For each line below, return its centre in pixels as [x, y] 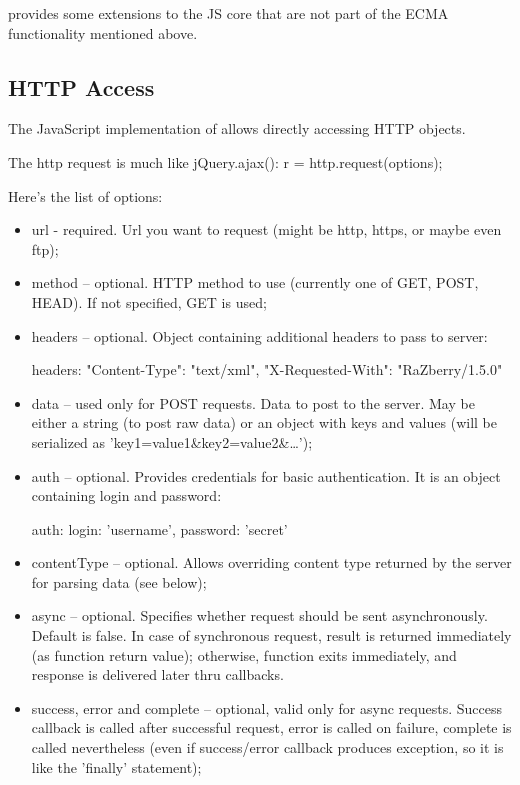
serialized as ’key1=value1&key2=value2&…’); [172, 441]
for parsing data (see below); [119, 581]
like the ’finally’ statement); [116, 766]
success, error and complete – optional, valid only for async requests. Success [266, 707]
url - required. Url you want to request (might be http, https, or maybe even [266, 229]
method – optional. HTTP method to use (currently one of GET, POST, [255, 282]
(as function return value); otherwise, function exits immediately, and [244, 654]
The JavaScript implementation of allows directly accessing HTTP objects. [237, 128]
